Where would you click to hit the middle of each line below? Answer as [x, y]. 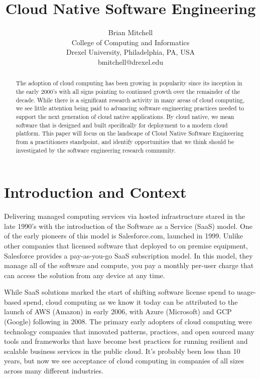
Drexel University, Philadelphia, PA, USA [131, 52]
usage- [246, 292]
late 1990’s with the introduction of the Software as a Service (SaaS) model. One [128, 226]
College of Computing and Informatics [131, 42]
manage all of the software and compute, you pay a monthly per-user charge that [129, 265]
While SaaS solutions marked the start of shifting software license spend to [119, 292]
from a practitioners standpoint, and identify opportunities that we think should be [125, 141]
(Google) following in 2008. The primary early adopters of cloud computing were [128, 322]
